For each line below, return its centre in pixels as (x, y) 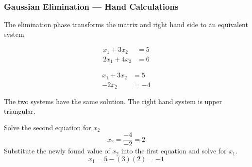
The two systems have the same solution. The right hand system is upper (113, 101)
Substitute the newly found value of (57, 151)
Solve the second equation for (48, 127)
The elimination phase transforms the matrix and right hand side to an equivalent (126, 24)
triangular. (20, 111)
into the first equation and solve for (174, 151)
